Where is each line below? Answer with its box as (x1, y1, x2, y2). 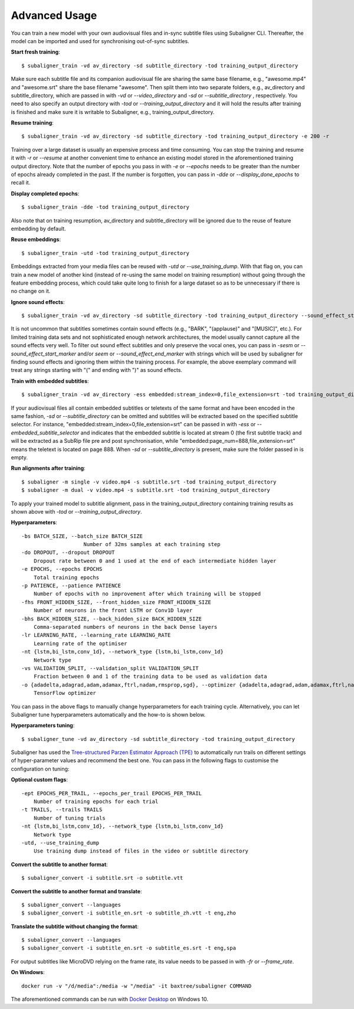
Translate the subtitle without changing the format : (11, 923, 139, 930)
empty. (11, 453, 28, 461)
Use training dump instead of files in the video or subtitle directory (33, 848, 249, 854)
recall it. (11, 179, 31, 186)
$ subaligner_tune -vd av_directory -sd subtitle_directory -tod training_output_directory (21, 736, 295, 742)
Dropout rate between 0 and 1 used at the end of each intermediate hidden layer (33, 557, 277, 564)
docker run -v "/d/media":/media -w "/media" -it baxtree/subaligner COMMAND (21, 982, 252, 989)
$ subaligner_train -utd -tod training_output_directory (21, 250, 190, 256)
